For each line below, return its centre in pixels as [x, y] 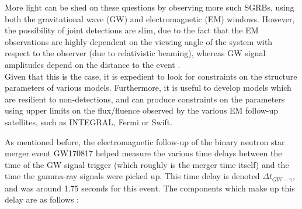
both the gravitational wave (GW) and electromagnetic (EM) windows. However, [150, 18]
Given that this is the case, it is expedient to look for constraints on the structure [151, 76]
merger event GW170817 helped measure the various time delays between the [143, 153]
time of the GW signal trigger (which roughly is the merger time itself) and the [147, 164]
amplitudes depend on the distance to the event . [93, 64]
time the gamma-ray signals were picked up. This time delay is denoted [132, 176]
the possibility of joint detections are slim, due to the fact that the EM [132, 30]
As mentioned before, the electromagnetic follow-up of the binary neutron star [145, 141]
